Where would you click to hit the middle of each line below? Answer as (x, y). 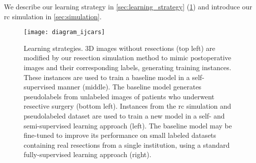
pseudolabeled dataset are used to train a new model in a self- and (124, 116)
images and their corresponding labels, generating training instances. (128, 67)
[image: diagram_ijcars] (64, 32)
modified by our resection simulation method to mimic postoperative (128, 58)
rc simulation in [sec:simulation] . (53, 16)
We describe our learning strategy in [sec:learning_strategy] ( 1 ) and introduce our (128, 6)
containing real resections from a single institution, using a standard (127, 144)
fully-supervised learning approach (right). (88, 154)
